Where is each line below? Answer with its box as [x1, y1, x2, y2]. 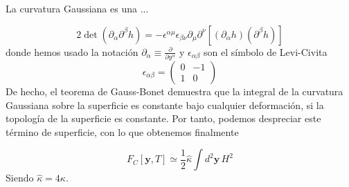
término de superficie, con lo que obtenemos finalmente [6, 124, 239, 139]
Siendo [6, 170, 34, 185]
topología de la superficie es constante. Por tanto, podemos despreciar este [6, 111, 321, 126]
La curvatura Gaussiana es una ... [6, 1, 149, 15]
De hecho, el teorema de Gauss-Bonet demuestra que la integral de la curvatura [6, 83, 343, 98]
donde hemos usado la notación [6, 44, 138, 59]
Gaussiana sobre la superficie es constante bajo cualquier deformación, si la [6, 97, 324, 112]
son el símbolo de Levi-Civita [204, 44, 328, 59]
